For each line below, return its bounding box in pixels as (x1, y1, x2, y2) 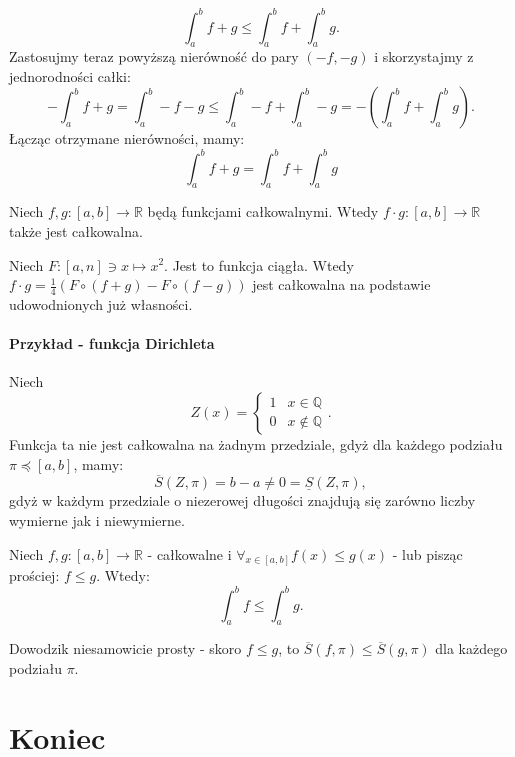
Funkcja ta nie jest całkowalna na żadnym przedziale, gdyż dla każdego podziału (9, 433, 503, 454)
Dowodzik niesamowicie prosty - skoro (9, 638, 242, 659)
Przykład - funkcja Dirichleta (9, 333, 215, 354)
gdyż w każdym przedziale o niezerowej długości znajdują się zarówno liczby (9, 490, 476, 511)
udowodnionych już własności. (9, 293, 193, 314)
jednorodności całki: (9, 65, 131, 86)
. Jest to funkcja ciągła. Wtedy (164, 254, 354, 275)
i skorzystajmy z (374, 46, 474, 67)
